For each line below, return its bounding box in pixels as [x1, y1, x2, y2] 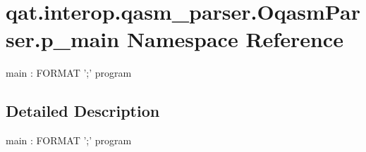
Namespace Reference [126, 25, 343, 53]
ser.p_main [6, 25, 120, 53]
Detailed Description [6, 100, 160, 122]
